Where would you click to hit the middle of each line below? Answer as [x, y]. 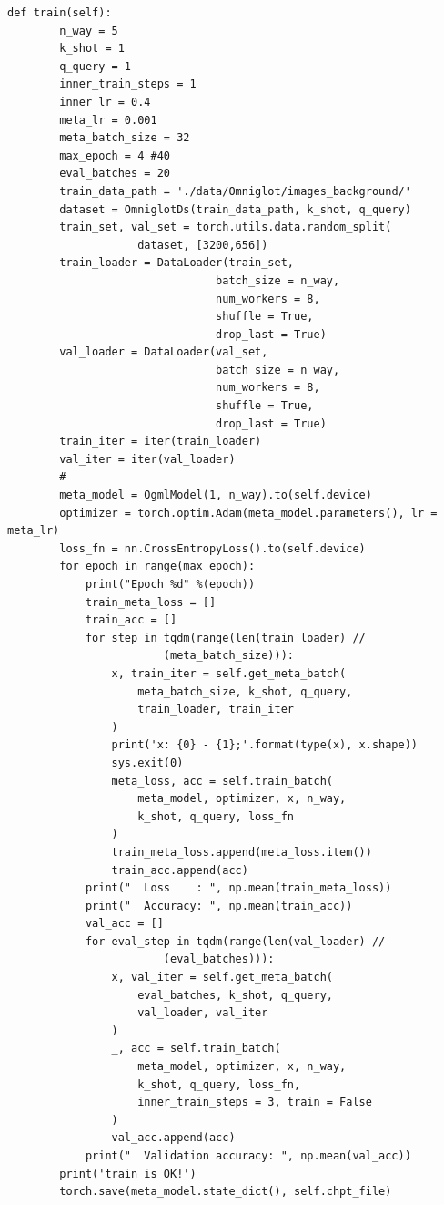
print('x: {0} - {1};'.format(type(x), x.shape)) [265, 745]
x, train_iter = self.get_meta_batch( [229, 673]
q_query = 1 [96, 66]
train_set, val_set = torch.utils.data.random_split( [226, 227]
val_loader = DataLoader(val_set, [164, 352]
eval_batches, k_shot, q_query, [235, 995]
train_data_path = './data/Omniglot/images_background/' [235, 191]
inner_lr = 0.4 [105, 102]
